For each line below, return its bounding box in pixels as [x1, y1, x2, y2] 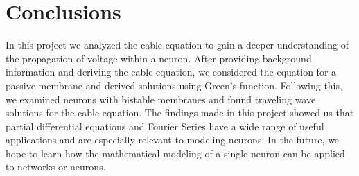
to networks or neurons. [6, 159, 106, 174]
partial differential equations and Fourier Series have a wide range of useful [6, 118, 324, 133]
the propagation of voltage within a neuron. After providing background [6, 51, 312, 65]
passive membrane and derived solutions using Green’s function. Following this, [6, 78, 342, 92]
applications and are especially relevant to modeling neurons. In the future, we [6, 132, 340, 147]
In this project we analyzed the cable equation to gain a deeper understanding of [6, 37, 349, 52]
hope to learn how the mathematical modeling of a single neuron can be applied [6, 146, 345, 160]
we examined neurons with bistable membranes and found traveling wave [6, 91, 316, 106]
